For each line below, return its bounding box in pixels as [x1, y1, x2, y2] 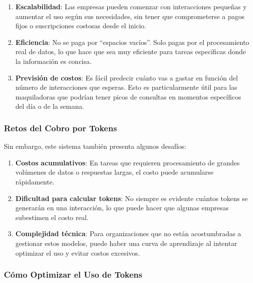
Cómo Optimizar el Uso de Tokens [4, 268, 142, 281]
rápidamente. [15, 176, 55, 186]
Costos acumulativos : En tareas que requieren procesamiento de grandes [15, 157, 240, 167]
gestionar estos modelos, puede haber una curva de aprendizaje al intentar [15, 238, 237, 248]
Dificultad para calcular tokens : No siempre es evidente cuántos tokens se [15, 193, 248, 203]
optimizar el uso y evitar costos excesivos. [15, 247, 140, 258]
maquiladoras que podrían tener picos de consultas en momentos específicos [15, 91, 241, 101]
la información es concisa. [15, 56, 92, 66]
